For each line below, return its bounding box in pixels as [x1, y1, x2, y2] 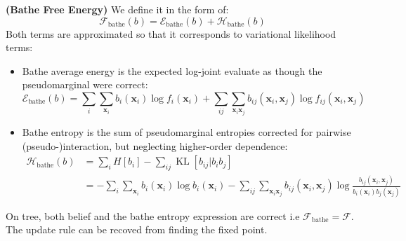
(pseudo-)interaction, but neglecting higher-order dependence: [22, 138, 288, 153]
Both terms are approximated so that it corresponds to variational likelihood [6, 26, 336, 41]
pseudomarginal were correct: [22, 77, 148, 92]
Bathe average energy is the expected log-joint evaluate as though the [22, 63, 322, 78]
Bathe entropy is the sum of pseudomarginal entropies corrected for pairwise [22, 125, 351, 139]
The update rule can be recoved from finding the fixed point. [6, 222, 268, 237]
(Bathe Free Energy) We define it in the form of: [6, 2, 229, 16]
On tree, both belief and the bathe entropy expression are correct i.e [6, 208, 300, 223]
